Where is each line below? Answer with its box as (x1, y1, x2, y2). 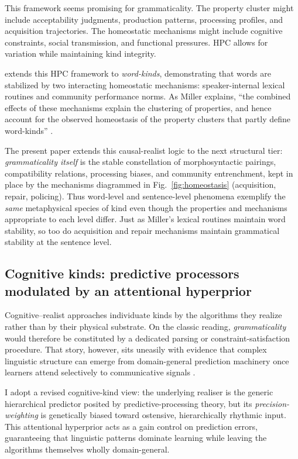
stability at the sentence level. (5, 236, 112, 248)
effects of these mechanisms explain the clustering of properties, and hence (5, 101, 272, 113)
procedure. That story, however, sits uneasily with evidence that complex (5, 343, 267, 356)
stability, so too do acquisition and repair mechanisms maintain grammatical (5, 224, 280, 236)
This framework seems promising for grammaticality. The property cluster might (5, 2, 294, 13)
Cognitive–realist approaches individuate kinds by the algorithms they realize (5, 309, 282, 321)
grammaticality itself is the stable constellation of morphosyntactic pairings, (5, 156, 276, 168)
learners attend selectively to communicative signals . (5, 366, 196, 378)
